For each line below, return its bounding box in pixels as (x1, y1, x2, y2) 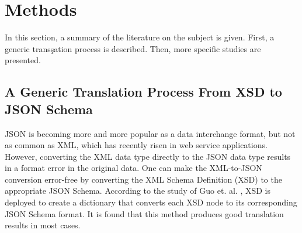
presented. (5, 54, 41, 66)
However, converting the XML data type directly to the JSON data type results (5, 150, 291, 162)
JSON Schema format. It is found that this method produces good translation (5, 207, 284, 220)
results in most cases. (5, 219, 81, 231)
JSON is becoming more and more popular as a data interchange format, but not (5, 127, 296, 139)
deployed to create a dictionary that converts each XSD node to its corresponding (5, 196, 297, 208)
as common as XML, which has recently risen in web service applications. (5, 139, 268, 151)
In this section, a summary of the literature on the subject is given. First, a (5, 31, 275, 43)
